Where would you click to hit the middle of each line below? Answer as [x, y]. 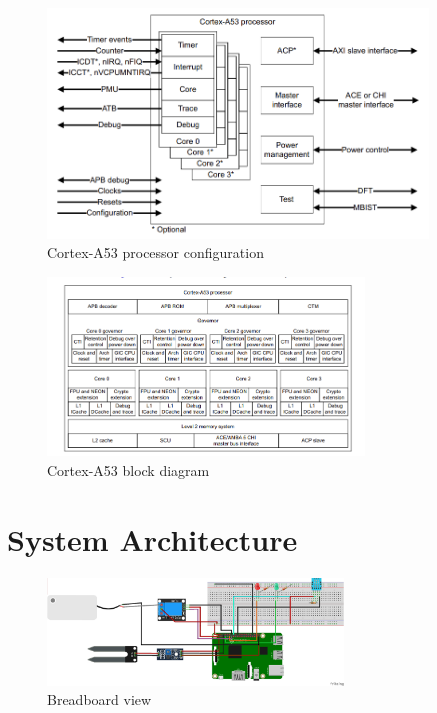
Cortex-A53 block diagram [128, 469]
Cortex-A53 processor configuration [155, 252]
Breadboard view [99, 699]
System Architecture [152, 538]
